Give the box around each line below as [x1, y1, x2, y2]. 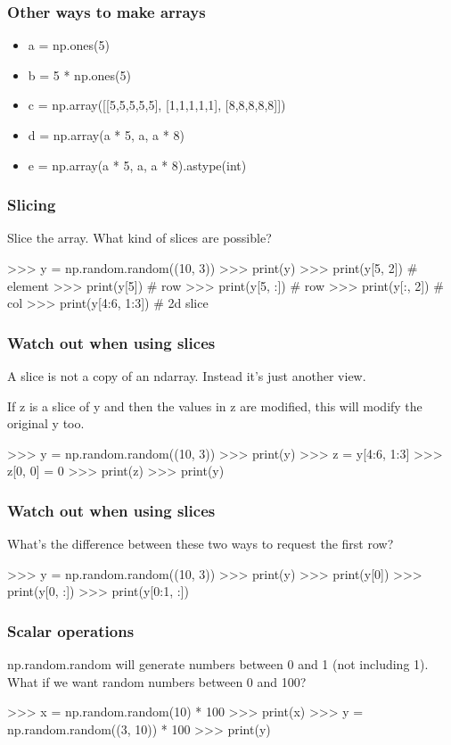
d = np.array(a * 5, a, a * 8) [28, 126, 184, 144]
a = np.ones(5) [28, 36, 110, 54]
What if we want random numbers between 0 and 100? [7, 672, 307, 691]
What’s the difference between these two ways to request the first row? [7, 534, 394, 553]
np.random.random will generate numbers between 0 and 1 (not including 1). [7, 655, 429, 674]
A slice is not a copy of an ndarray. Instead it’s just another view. [7, 367, 366, 385]
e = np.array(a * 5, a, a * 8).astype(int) [28, 155, 247, 174]
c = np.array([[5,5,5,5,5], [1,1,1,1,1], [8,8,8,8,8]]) [28, 95, 286, 114]
